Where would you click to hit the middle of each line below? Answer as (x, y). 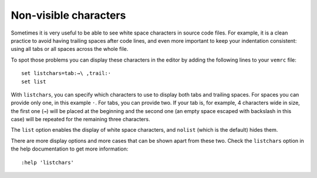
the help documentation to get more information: (70, 149)
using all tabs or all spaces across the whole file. (70, 49)
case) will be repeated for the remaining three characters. (80, 119)
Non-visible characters (68, 15)
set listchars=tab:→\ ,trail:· (66, 73)
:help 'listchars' (48, 162)
